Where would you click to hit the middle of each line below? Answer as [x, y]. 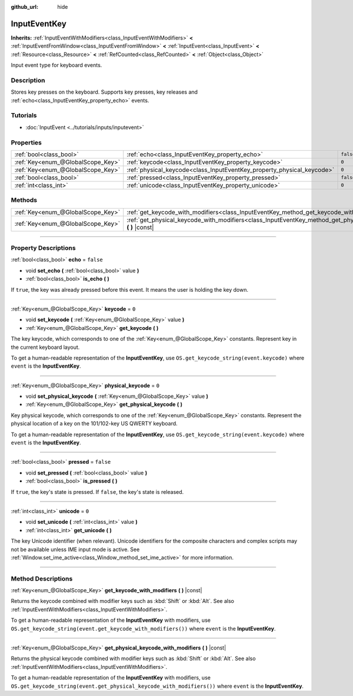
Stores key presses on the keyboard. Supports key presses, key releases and [104, 92]
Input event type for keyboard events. [56, 65]
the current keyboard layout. [45, 347]
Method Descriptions [42, 579]
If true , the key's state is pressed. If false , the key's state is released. [97, 492]
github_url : [24, 7]
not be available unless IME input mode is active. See [75, 549]
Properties [26, 143]
